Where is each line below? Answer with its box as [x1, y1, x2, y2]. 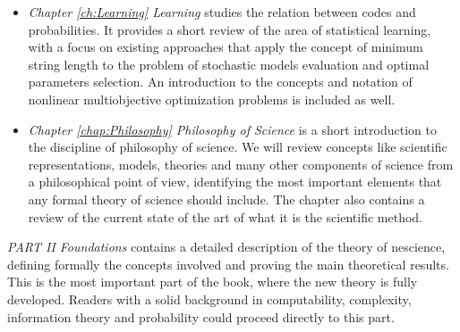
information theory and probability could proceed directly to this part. [7, 307, 395, 326]
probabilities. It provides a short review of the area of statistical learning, [28, 20, 431, 38]
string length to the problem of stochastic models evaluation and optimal [28, 54, 430, 73]
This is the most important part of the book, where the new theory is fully [7, 272, 418, 291]
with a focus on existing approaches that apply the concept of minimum [28, 37, 423, 56]
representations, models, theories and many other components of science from [28, 154, 454, 173]
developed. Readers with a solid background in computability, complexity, [7, 289, 412, 308]
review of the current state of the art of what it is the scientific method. [28, 207, 422, 226]
